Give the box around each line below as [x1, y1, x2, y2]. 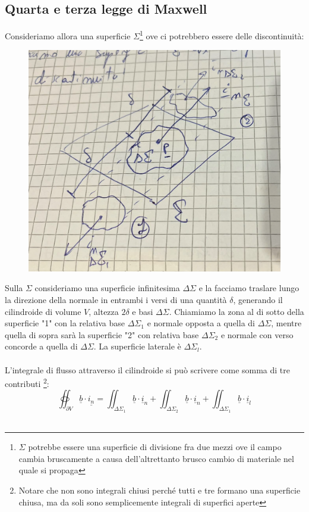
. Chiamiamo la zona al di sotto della [169, 305, 304, 317]
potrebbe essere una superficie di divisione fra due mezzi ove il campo [28, 441, 282, 453]
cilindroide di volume [5, 305, 81, 317]
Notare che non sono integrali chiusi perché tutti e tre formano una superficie [18, 484, 301, 497]
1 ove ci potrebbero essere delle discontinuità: [140, 28, 304, 42]
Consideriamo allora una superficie [5, 29, 131, 42]
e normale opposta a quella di [147, 317, 255, 329]
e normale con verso [220, 328, 294, 341]
